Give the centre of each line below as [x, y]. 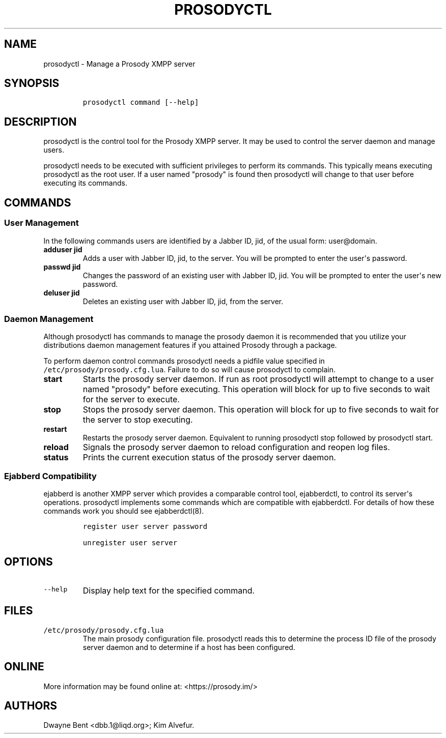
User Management [41, 223]
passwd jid [62, 267]
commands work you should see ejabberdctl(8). [124, 511]
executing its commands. [85, 183]
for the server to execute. [131, 400]
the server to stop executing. [138, 420]
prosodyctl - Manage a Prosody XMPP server [119, 64]
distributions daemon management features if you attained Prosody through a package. [190, 345]
